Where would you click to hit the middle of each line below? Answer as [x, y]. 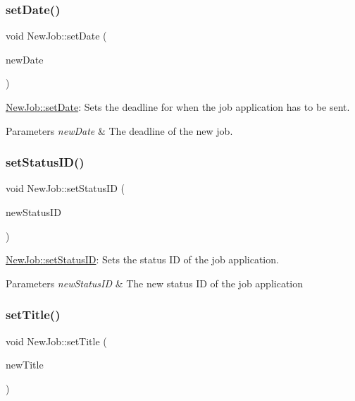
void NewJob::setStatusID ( [65, 188]
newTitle [25, 365]
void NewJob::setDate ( [56, 36]
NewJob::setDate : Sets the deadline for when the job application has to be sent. [178, 107]
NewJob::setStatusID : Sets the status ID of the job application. [142, 259]
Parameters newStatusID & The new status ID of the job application [155, 283]
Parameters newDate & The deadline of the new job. [119, 130]
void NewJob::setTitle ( [56, 341]
